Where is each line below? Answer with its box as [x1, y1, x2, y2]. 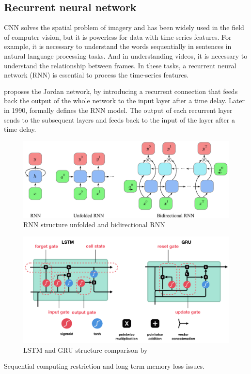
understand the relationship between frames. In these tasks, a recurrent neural [4, 60, 236, 70]
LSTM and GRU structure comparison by [23, 344, 148, 355]
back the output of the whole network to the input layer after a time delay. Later [4, 95, 245, 106]
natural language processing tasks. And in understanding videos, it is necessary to [4, 50, 248, 61]
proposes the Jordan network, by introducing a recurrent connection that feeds [4, 86, 238, 96]
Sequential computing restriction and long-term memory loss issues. [4, 361, 204, 371]
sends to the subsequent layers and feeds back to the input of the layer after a [4, 114, 235, 125]
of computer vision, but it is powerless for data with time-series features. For [4, 31, 232, 42]
